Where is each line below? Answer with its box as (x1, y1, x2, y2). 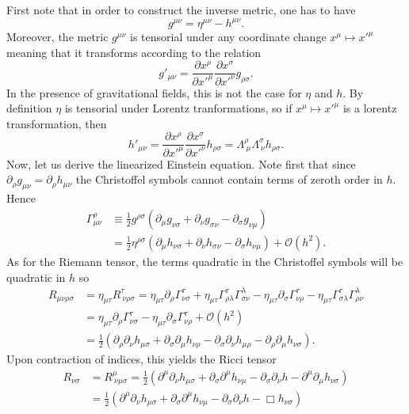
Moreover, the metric (6, 28, 109, 45)
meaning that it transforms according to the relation (6, 44, 262, 60)
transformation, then (6, 115, 107, 131)
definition (6, 100, 52, 116)
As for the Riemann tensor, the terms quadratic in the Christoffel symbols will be (6, 253, 403, 269)
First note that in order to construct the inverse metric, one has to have (6, 2, 356, 17)
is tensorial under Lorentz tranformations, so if (64, 100, 292, 116)
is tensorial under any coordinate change (130, 28, 327, 45)
